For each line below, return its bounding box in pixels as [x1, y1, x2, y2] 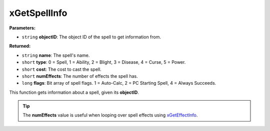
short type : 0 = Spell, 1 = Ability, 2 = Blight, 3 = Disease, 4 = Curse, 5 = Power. [21, 59, 186, 65]
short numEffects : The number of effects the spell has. [21, 73, 138, 79]
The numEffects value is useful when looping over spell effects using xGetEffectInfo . [22, 112, 198, 118]
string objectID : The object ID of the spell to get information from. [21, 34, 161, 40]
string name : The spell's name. [21, 52, 90, 58]
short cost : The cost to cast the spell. [21, 66, 102, 72]
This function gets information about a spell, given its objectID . [9, 89, 139, 95]
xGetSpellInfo [9, 7, 67, 18]
